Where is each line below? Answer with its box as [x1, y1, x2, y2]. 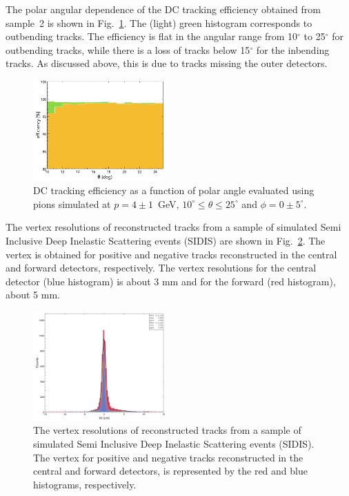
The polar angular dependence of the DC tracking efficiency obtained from [6, 2, 321, 16]
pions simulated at [33, 196, 111, 211]
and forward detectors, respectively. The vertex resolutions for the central [6, 260, 317, 275]
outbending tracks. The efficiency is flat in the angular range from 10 [6, 29, 298, 44]
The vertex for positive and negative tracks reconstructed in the [33, 450, 303, 464]
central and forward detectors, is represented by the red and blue [33, 464, 308, 478]
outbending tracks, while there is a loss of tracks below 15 [6, 42, 250, 57]
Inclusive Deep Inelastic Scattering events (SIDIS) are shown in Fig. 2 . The [6, 233, 326, 247]
